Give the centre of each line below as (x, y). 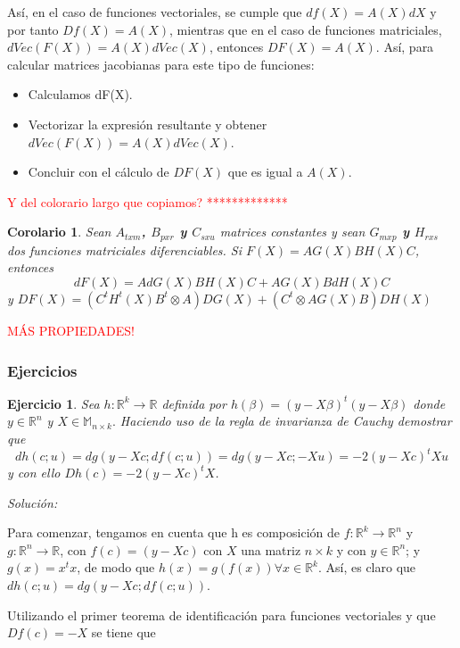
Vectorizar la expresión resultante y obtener (148, 124)
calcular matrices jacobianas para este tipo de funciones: (161, 64)
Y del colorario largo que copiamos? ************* (148, 201)
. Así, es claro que (367, 567)
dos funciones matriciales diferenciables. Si (125, 249)
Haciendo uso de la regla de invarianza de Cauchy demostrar (286, 421)
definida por (194, 403)
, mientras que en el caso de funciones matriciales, (306, 29)
